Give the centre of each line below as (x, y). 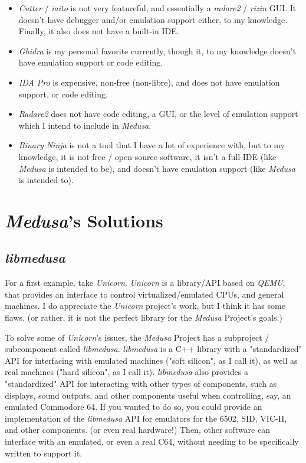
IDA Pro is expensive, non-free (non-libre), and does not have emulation (149, 82)
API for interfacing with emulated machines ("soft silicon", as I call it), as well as (151, 360)
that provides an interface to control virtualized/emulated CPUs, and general (144, 294)
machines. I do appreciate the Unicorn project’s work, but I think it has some (145, 306)
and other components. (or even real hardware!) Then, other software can (137, 430)
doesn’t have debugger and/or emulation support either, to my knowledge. (153, 19)
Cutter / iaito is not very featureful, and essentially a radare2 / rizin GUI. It (157, 8)
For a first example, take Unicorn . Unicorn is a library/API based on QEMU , (145, 283)
